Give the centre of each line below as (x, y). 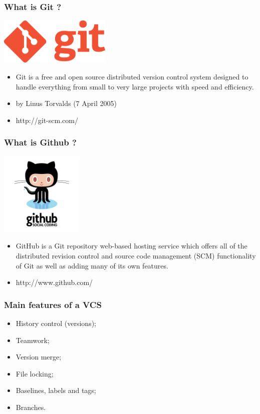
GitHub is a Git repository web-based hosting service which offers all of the (132, 246)
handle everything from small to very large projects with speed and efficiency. (135, 86)
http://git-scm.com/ (47, 120)
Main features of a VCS (53, 304)
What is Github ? (40, 142)
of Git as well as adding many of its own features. (92, 265)
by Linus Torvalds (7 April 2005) (66, 103)
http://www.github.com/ (54, 282)
